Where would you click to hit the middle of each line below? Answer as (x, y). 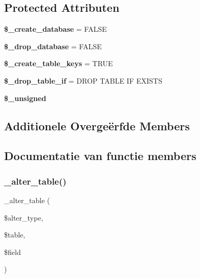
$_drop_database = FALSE (53, 46)
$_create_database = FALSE (55, 29)
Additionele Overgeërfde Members (97, 125)
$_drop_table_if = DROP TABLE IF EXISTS (83, 80)
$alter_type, (24, 217)
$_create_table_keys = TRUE (59, 63)
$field (13, 252)
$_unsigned (25, 98)
